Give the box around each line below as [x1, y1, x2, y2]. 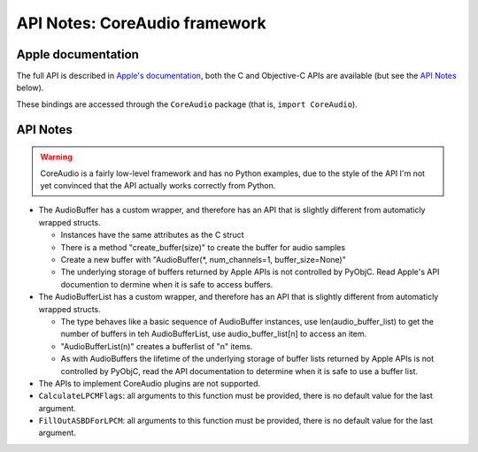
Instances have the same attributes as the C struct [60, 230, 244, 241]
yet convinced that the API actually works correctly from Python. [40, 180, 276, 191]
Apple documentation [16, 47, 139, 62]
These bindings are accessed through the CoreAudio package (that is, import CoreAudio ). [16, 98, 358, 110]
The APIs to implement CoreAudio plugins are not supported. [38, 378, 261, 388]
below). [16, 82, 44, 93]
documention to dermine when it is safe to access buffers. [60, 279, 274, 289]
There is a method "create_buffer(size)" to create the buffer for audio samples [60, 241, 345, 252]
